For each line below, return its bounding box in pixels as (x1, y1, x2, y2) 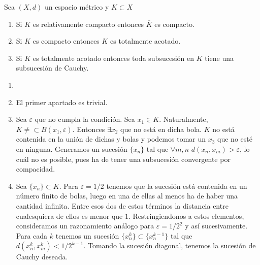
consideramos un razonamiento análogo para (16, 220, 154, 231)
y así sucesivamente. (185, 220, 248, 231)
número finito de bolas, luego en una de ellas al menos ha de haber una (16, 190, 238, 201)
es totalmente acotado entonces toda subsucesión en (32, 52, 194, 63)
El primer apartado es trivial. (16, 96, 108, 107)
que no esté (217, 134, 252, 144)
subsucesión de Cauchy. (16, 62, 89, 73)
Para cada (16, 230, 48, 241)
